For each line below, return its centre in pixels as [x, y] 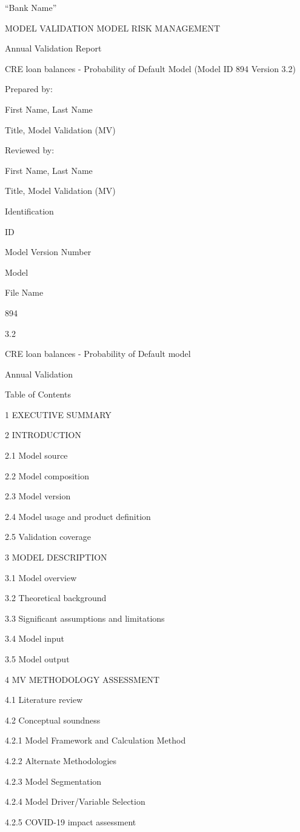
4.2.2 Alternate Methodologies [61, 760]
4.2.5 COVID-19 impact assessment [71, 821]
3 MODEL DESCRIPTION [56, 557]
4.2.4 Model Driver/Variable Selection [75, 801]
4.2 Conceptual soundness [53, 720]
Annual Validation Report [53, 48]
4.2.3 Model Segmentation [53, 781]
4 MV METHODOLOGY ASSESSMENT [82, 679]
